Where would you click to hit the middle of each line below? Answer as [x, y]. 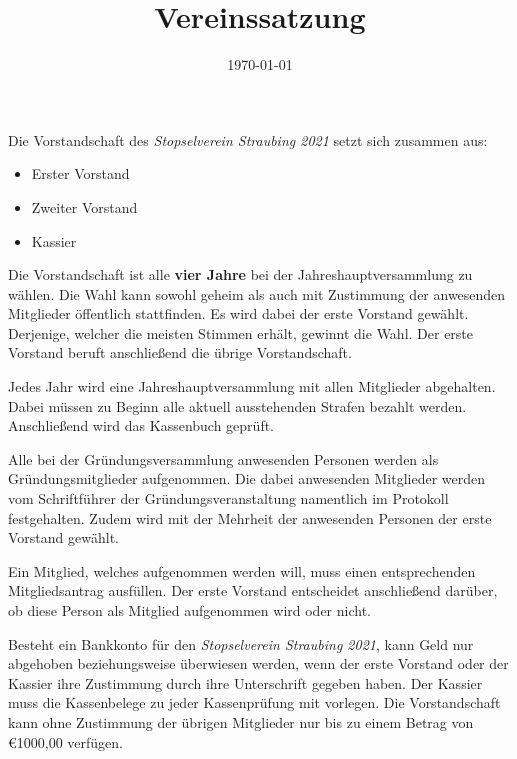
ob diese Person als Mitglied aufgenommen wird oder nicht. [189, 610]
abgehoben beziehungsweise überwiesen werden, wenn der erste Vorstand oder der [258, 663]
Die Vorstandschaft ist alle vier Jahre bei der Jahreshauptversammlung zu [240, 274]
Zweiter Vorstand [84, 206]
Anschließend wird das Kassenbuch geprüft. [141, 425]
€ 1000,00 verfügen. [66, 741]
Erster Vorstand [80, 173]
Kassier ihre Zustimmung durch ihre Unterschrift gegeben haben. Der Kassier [245, 682]
